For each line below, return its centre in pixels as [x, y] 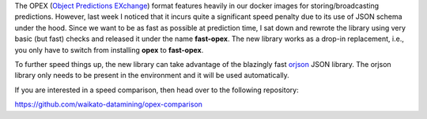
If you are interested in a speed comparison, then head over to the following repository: [157, 90]
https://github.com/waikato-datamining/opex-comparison [109, 104]
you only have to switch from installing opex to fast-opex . [109, 50]
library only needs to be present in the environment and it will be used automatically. [152, 76]
